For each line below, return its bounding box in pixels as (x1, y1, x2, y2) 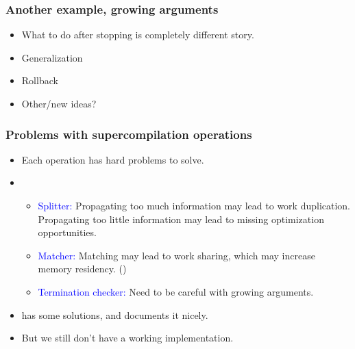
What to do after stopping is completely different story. (21, 27, 254, 42)
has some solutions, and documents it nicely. (21, 307, 208, 322)
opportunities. (38, 225, 97, 240)
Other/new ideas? (21, 96, 97, 110)
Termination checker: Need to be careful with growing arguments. (38, 284, 314, 298)
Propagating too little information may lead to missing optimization (38, 211, 324, 226)
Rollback (21, 73, 58, 88)
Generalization (21, 50, 83, 64)
